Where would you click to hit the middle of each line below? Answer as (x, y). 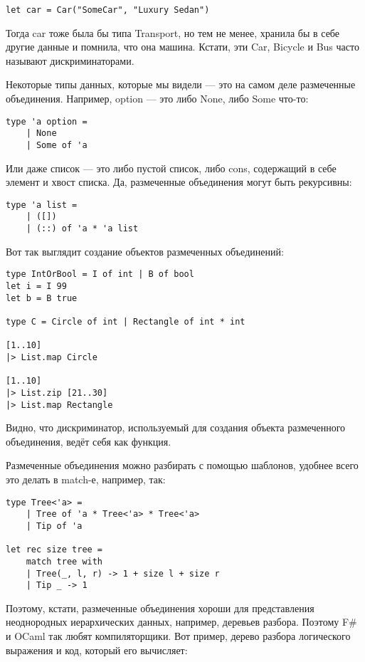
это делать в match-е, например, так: (86, 479)
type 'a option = (47, 121)
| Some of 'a (57, 145)
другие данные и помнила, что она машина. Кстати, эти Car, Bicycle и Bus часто (182, 47)
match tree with (64, 561)
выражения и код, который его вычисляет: (97, 650)
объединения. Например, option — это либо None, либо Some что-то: (157, 99)
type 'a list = (42, 205)
